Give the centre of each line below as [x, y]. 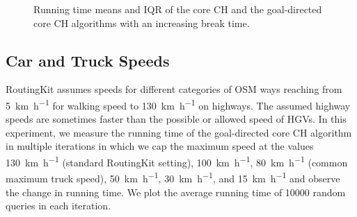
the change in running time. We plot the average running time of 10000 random [176, 192]
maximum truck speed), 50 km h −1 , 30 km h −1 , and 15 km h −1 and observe [173, 177]
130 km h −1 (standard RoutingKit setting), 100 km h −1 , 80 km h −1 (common [177, 161]
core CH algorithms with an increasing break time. [142, 23]
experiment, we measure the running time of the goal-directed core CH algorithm [179, 132]
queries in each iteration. [58, 206]
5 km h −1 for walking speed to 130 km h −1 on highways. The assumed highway [178, 104]
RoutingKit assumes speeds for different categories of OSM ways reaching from [174, 89]
